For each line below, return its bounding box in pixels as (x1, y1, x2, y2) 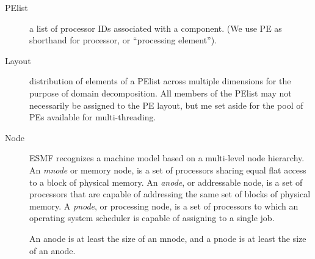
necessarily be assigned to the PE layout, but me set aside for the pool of (29, 98, 303, 111)
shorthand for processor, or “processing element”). (29, 34, 217, 46)
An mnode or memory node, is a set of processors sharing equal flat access (29, 163, 306, 176)
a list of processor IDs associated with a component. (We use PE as (29, 21, 282, 34)
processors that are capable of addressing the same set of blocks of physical (29, 188, 311, 200)
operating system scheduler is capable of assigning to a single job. (29, 211, 275, 224)
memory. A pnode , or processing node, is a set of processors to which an (29, 199, 299, 212)
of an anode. (29, 244, 76, 257)
